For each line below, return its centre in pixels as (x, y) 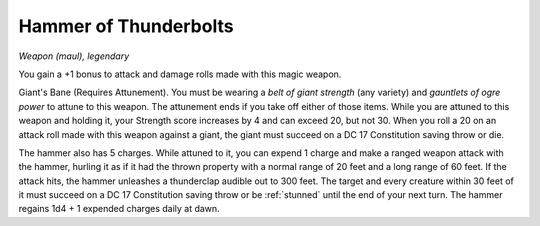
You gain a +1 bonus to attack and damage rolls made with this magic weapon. (180, 74)
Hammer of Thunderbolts (126, 26)
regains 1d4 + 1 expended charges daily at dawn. (119, 209)
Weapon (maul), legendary (74, 56)
